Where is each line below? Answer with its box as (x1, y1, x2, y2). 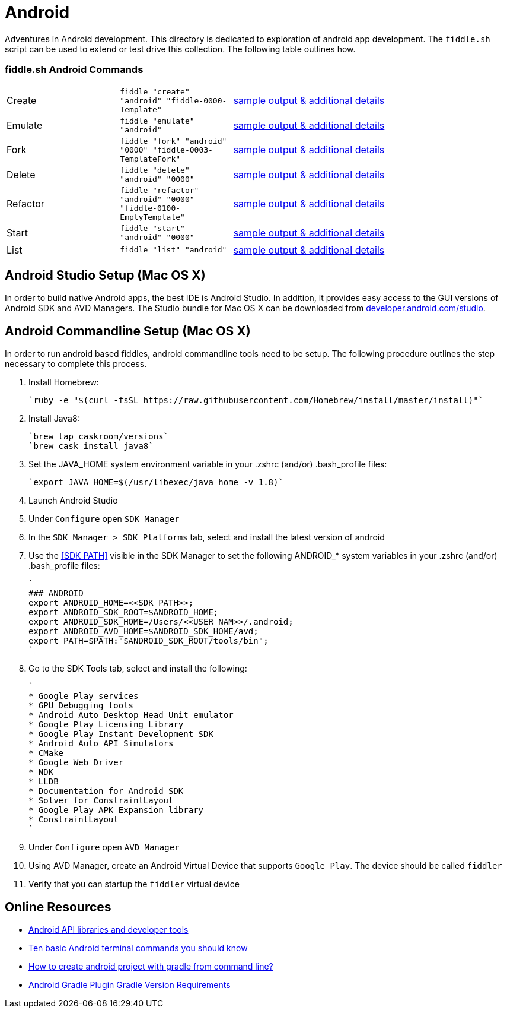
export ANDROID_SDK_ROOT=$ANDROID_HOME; (28, 607, 219, 618)
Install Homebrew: (28, 377, 99, 388)
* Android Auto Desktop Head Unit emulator (28, 710, 234, 720)
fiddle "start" (120, 223, 185, 233)
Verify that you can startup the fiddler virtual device (28, 879, 240, 889)
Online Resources (5, 899, 111, 914)
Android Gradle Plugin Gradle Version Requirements (28, 980, 231, 990)
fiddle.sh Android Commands (5, 64, 144, 76)
